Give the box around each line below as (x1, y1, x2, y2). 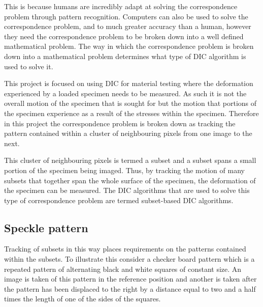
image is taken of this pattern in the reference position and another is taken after (4, 273, 257, 284)
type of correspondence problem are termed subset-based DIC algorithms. (4, 194, 234, 205)
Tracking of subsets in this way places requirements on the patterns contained (4, 243, 246, 254)
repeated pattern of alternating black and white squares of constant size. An (4, 263, 242, 274)
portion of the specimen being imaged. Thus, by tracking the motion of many (4, 164, 245, 175)
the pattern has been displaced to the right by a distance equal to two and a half (4, 283, 256, 294)
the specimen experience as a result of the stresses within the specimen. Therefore (4, 107, 259, 118)
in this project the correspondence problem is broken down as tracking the (4, 118, 236, 128)
